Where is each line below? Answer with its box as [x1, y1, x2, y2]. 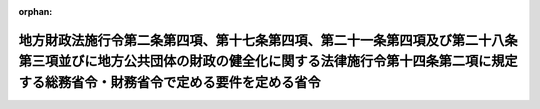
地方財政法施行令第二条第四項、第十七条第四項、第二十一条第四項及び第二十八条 [18, 31, 518, 49]
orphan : [18, 6, 53, 17]
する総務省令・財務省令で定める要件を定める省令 [18, 74, 321, 90]
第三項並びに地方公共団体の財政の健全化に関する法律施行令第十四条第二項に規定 [18, 53, 518, 70]
